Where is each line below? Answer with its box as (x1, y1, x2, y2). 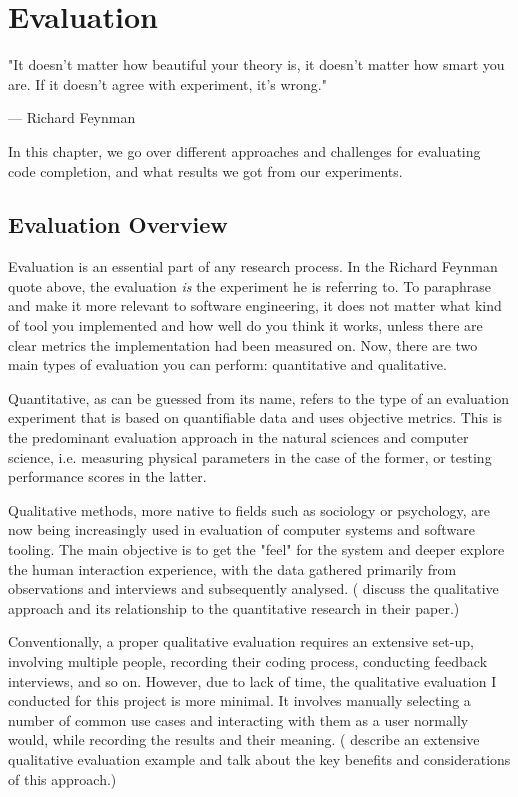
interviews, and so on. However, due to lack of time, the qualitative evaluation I (8, 670, 497, 691)
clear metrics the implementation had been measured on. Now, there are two (8, 334, 478, 355)
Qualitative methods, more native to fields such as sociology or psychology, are (8, 499, 491, 520)
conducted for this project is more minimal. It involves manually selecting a (8, 690, 471, 711)
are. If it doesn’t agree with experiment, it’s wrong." (8, 73, 327, 94)
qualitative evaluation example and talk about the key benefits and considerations (8, 748, 511, 769)
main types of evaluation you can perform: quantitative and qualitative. (8, 354, 447, 375)
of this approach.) (8, 768, 117, 789)
